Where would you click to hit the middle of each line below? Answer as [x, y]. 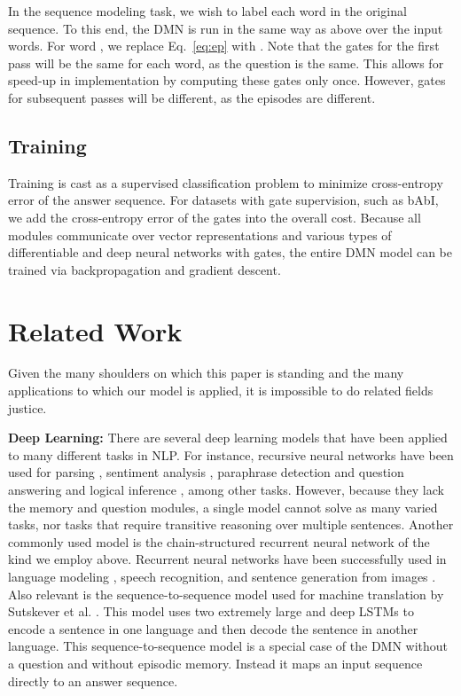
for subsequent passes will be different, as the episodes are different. [192, 97]
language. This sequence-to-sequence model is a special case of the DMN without [228, 646]
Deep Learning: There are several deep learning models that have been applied [228, 438]
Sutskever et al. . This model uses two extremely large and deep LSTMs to [211, 611]
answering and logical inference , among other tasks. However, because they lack [226, 490]
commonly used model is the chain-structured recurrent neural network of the [219, 541]
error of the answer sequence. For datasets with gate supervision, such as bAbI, [223, 200]
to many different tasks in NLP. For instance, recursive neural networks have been [231, 454]
